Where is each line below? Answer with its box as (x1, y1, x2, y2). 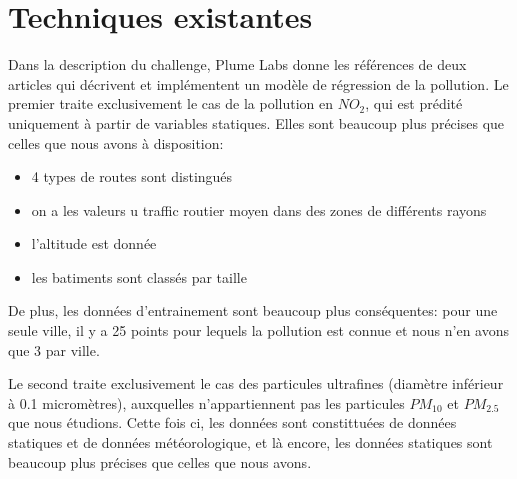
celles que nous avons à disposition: (8, 132, 224, 153)
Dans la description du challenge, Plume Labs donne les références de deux (8, 54, 467, 75)
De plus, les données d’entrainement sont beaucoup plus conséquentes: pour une (8, 300, 498, 321)
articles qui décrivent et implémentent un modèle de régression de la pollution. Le (8, 73, 509, 94)
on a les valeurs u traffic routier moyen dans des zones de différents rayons (31, 199, 487, 220)
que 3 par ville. (8, 339, 100, 360)
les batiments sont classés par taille (31, 266, 247, 287)
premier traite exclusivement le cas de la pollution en (8, 93, 333, 114)
